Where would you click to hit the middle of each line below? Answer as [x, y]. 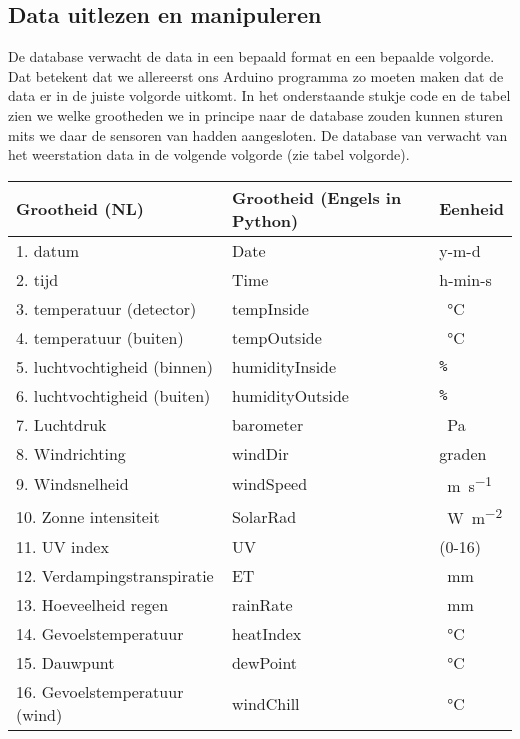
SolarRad [264, 516]
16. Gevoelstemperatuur [100, 692]
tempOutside [276, 337]
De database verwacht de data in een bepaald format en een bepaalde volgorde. [251, 56]
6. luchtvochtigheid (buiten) [113, 395]
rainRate [262, 605]
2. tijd [37, 279]
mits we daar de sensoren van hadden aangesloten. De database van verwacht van [258, 134]
